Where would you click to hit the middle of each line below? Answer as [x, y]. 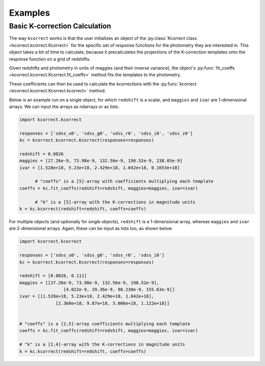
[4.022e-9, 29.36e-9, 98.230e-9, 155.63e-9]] [119, 290]
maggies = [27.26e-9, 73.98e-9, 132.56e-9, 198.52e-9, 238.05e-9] [101, 161]
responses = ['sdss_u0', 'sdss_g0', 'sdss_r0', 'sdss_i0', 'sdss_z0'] [106, 133]
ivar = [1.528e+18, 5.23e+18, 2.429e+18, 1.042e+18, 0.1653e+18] [100, 168]
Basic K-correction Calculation [60, 26]
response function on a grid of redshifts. [50, 59]
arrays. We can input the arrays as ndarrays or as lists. [64, 106]
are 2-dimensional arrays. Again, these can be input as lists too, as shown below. [91, 229]
